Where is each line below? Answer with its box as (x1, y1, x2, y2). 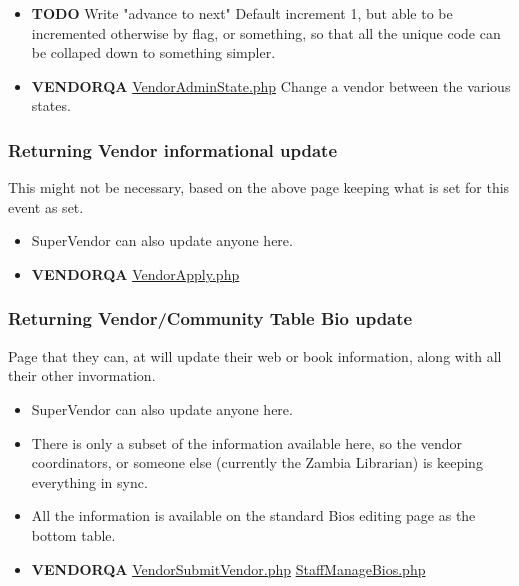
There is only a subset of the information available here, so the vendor (31, 432, 462, 453)
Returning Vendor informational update (8, 137, 338, 162)
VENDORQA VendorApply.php (31, 263, 240, 284)
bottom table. (31, 524, 116, 545)
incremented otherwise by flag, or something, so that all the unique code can (31, 22, 501, 43)
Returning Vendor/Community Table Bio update (8, 306, 413, 331)
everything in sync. (31, 471, 148, 492)
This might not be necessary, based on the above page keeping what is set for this (8, 177, 510, 198)
